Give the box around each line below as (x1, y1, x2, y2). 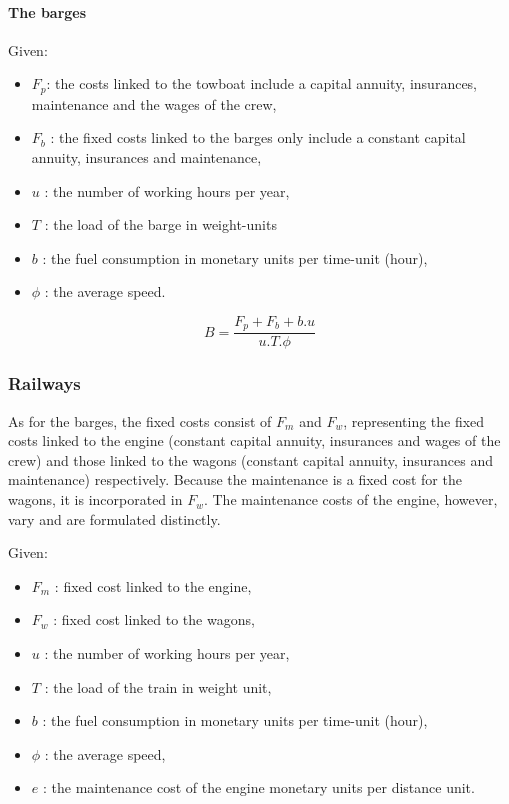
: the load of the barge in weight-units (44, 214, 277, 235)
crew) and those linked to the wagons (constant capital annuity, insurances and (8, 449, 494, 470)
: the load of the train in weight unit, (44, 676, 272, 697)
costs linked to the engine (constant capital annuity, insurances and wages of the (8, 430, 501, 451)
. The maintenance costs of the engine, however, (203, 489, 498, 510)
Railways (8, 371, 81, 396)
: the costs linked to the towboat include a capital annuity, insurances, (46, 73, 478, 94)
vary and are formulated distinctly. (8, 508, 221, 529)
